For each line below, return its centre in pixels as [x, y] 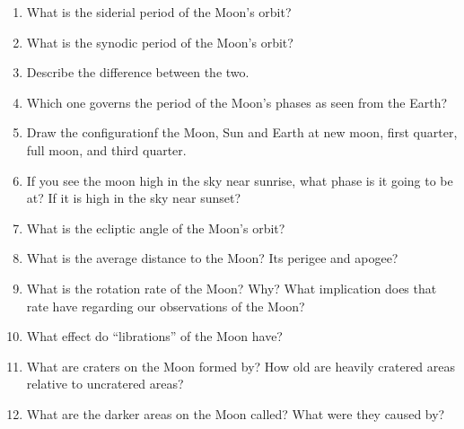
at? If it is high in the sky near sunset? [134, 198]
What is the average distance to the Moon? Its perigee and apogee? [212, 258]
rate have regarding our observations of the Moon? [166, 306]
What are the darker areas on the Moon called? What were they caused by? [236, 413]
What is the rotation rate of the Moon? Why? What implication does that [232, 288]
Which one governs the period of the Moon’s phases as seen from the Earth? [237, 102]
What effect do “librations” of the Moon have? [154, 336]
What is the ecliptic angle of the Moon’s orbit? [156, 228]
